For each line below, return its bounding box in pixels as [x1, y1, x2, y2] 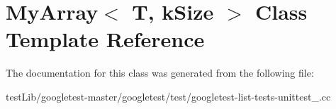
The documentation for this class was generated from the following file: [6, 65, 314, 80]
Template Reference [6, 25, 205, 53]
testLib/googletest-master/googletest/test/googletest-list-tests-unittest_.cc [6, 89, 331, 103]
